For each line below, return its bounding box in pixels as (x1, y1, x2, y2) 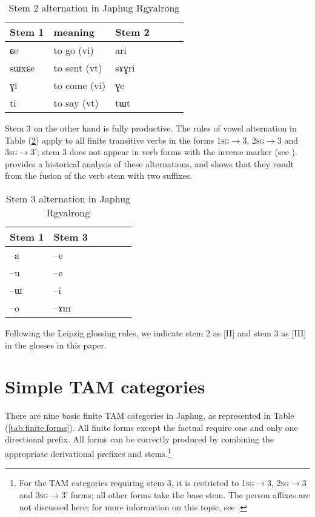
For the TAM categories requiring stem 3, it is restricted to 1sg (19, 476, 254, 489)
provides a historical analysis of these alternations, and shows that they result (5, 157, 294, 170)
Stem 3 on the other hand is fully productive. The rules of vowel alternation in (5, 122, 297, 134)
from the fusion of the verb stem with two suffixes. (5, 169, 193, 182)
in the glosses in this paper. (5, 338, 107, 351)
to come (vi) (53, 78, 106, 92)
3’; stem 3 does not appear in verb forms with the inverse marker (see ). (30, 145, 297, 158)
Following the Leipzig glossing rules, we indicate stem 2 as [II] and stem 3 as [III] (5, 326, 307, 339)
